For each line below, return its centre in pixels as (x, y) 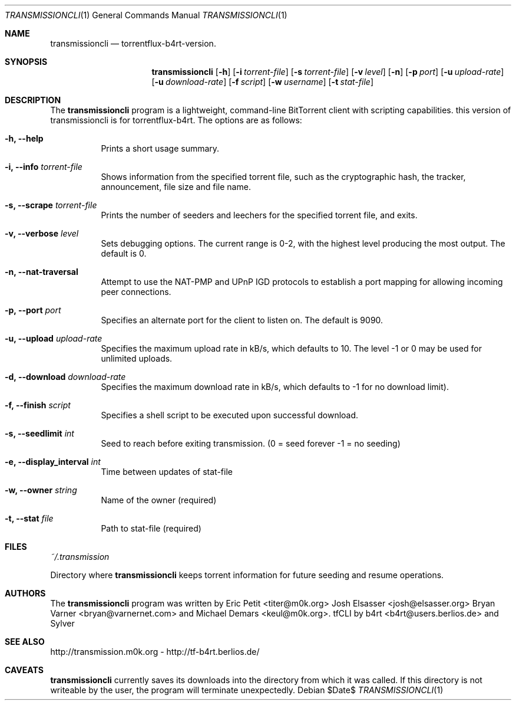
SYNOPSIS (26, 62)
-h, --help (24, 138)
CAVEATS (24, 670)
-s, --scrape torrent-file (51, 205)
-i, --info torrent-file (44, 167)
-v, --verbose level (42, 233)
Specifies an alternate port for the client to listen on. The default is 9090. (242, 320)
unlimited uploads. (137, 358)
